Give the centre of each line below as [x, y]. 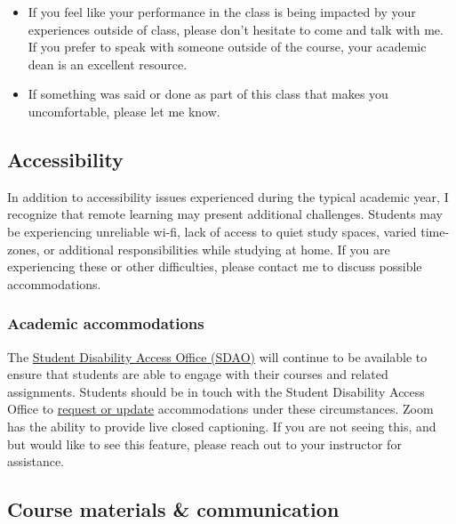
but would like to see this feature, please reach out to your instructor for [204, 443]
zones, [24, 249]
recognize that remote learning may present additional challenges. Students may [225, 214]
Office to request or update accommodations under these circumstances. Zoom [220, 409]
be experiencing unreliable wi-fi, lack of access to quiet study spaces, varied [212, 231]
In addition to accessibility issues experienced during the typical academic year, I [228, 196]
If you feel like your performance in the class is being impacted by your [222, 12]
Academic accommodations [106, 323]
